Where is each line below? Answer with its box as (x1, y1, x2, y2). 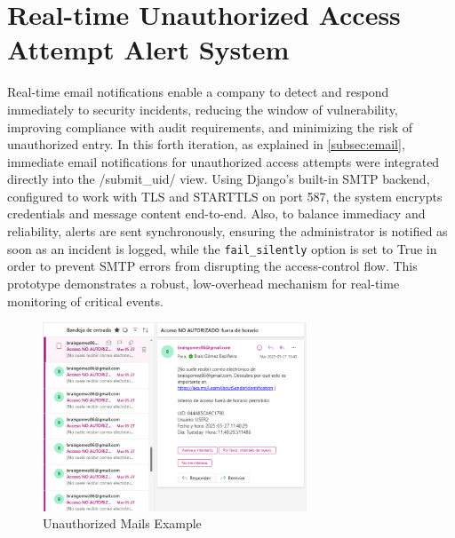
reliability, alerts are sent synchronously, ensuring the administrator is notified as (7, 222, 448, 241)
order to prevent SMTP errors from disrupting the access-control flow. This (7, 257, 418, 275)
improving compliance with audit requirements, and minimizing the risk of (7, 117, 413, 136)
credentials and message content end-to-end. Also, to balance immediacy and (7, 204, 426, 223)
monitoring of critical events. (7, 291, 164, 310)
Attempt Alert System (7, 31, 290, 67)
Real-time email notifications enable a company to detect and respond (7, 83, 389, 101)
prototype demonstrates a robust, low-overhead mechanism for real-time (7, 273, 400, 292)
